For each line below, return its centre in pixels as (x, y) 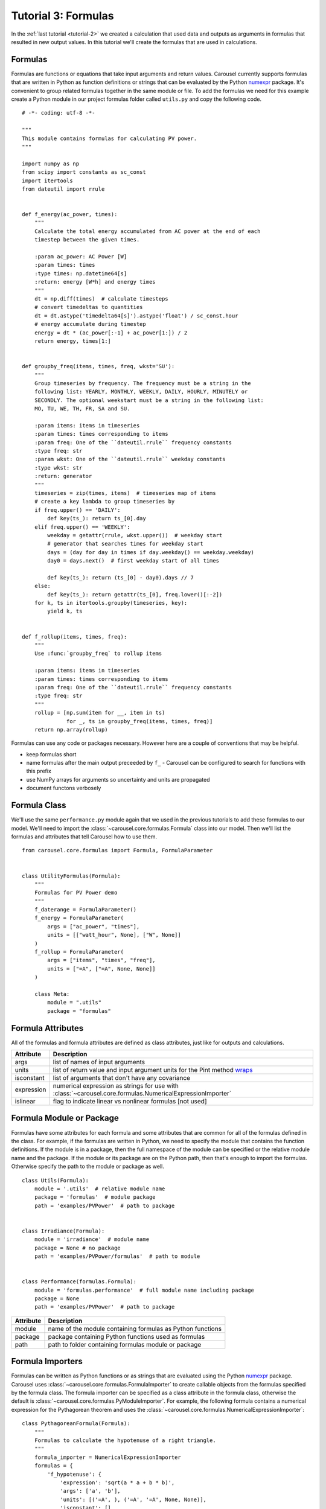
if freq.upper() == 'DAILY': (77, 510)
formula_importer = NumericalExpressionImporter (107, 1457)
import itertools (47, 180)
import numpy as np (51, 164)
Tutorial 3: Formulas (62, 16)
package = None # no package (77, 1248)
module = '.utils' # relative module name (100, 1188)
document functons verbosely (64, 788)
